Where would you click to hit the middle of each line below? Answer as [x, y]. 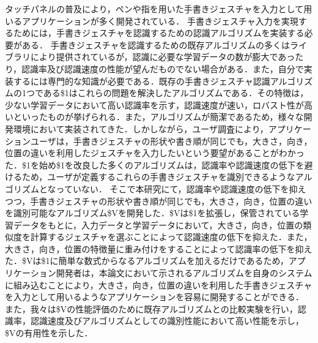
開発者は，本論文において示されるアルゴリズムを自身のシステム [184, 273]
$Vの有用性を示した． [49, 333]
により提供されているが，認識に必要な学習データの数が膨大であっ [163, 57]
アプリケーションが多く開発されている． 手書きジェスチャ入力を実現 [160, 21]
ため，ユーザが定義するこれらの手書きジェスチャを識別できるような [158, 177]
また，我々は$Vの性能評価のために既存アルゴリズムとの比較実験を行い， [151, 308]
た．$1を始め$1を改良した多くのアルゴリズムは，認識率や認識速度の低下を [155, 164]
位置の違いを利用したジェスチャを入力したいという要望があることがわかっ [155, 153]
